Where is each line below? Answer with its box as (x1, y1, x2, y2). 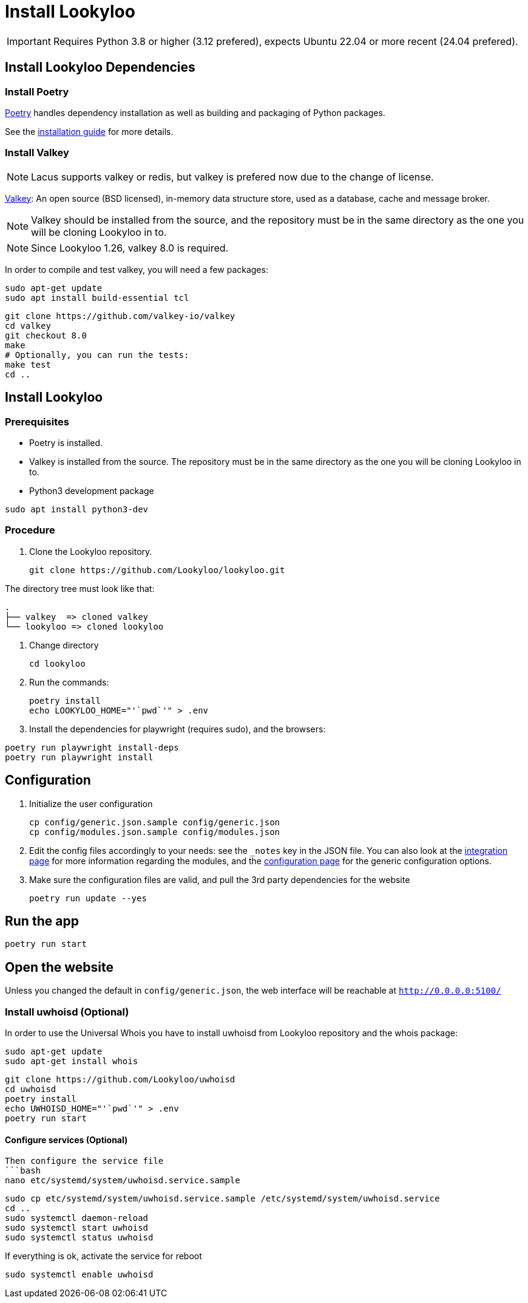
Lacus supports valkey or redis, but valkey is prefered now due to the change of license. (31, 170, 434, 183)
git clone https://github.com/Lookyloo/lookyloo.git (29, 565, 285, 575)
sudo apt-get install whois (5, 1056, 138, 1066)
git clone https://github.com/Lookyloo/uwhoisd (5, 1074, 235, 1084)
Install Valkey (5, 146, 69, 159)
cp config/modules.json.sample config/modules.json (29, 827, 280, 837)
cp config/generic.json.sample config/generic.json (29, 817, 280, 827)
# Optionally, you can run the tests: (5, 349, 189, 360)
